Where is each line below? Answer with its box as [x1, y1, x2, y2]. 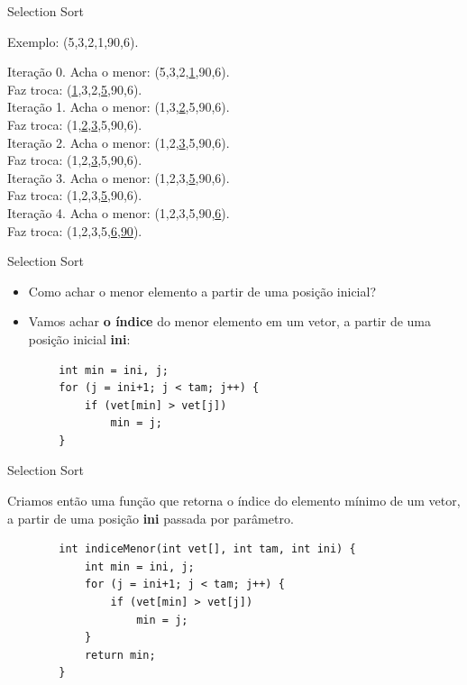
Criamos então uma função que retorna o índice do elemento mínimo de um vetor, [7, 491, 461, 510]
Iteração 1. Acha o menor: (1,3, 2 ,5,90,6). [7, 97, 230, 116]
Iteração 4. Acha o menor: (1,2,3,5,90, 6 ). [7, 203, 230, 222]
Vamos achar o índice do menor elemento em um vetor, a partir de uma [28, 312, 432, 331]
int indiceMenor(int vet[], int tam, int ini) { [59, 543, 356, 556]
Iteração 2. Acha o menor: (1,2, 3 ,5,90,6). [7, 132, 230, 151]
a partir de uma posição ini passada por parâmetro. [7, 508, 294, 527]
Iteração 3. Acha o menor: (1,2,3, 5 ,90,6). [7, 168, 230, 187]
